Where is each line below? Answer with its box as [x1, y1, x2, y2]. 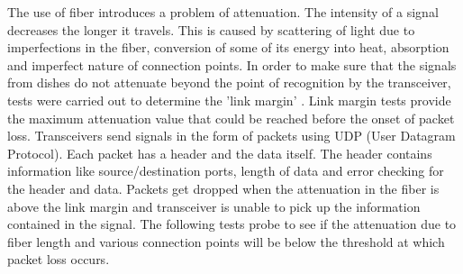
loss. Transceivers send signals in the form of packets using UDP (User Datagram [7, 126, 456, 145]
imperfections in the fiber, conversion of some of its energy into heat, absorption [7, 38, 449, 57]
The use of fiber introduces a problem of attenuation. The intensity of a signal [7, 3, 439, 21]
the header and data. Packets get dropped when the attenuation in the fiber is [7, 178, 440, 197]
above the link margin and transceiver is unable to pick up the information [7, 196, 421, 215]
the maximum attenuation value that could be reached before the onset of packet [7, 108, 455, 127]
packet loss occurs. [7, 250, 110, 269]
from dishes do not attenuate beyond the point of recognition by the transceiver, [7, 73, 451, 92]
